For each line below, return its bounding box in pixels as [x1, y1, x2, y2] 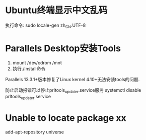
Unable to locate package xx [5, 112, 127, 124]
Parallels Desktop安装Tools [5, 42, 121, 54]
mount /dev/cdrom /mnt [12, 59, 62, 65]
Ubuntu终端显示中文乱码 [5, 5, 108, 16]
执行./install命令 [12, 65, 46, 72]
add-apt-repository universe [5, 129, 64, 135]
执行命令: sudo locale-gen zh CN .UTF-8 [5, 22, 86, 29]
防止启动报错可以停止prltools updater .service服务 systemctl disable [5, 87, 141, 94]
